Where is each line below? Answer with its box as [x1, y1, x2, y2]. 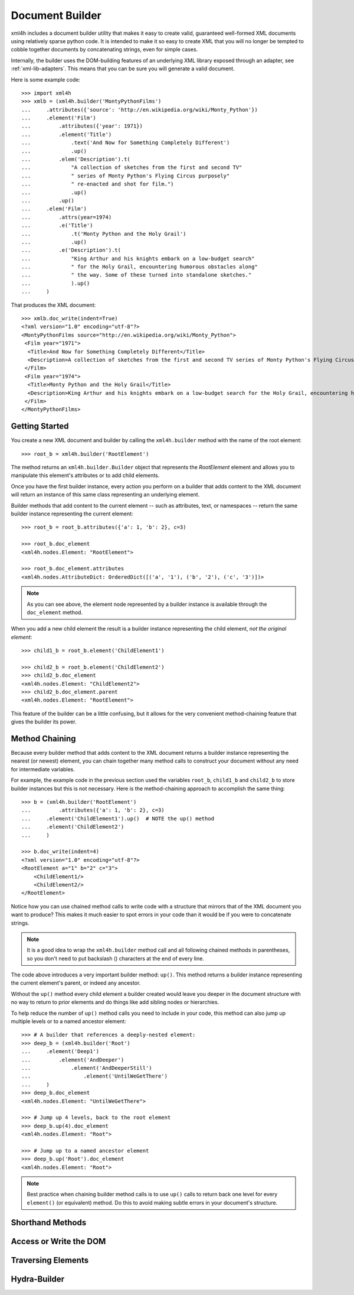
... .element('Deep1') [21, 1048, 100, 1055]
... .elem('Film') [21, 206, 87, 212]
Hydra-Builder [11, 1274, 65, 1284]
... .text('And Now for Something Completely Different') [21, 139, 230, 146]
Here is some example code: [11, 76, 81, 83]
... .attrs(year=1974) [21, 213, 112, 220]
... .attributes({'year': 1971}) [21, 123, 143, 129]
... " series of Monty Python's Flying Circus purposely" [21, 172, 230, 179]
